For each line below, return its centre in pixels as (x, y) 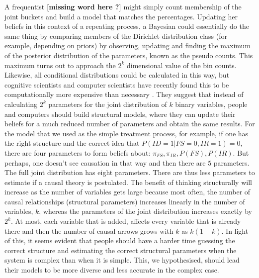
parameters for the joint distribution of (108, 104)
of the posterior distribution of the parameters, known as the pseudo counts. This (129, 55)
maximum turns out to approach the (60, 65)
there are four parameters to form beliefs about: (78, 152)
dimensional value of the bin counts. (181, 65)
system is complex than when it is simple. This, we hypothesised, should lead (122, 260)
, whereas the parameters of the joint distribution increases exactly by (145, 211)
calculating (21, 104)
